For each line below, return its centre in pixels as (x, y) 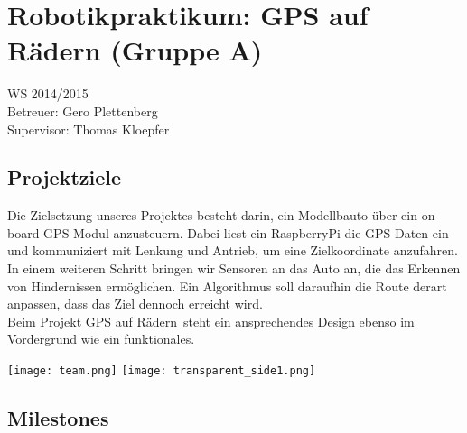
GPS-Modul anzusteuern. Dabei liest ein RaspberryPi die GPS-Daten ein (246, 232)
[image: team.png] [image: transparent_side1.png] (162, 371)
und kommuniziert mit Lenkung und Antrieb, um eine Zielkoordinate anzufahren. (233, 250)
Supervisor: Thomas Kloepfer (89, 129)
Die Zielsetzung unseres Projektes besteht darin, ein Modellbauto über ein (213, 215)
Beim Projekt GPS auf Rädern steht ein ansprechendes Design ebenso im (211, 321)
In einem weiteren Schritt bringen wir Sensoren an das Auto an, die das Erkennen (234, 268)
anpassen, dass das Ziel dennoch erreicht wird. (135, 304)
